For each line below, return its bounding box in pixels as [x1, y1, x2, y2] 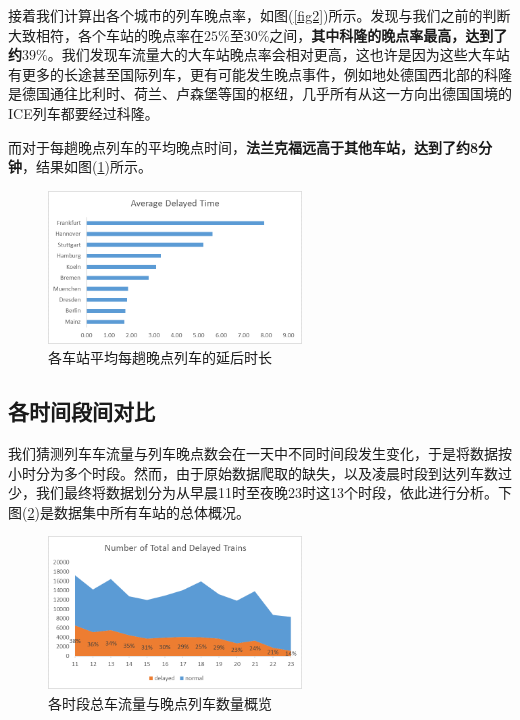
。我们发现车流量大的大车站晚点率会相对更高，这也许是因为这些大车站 [47, 44, 510, 65]
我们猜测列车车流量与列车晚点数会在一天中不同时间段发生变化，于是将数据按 [8, 443, 512, 464]
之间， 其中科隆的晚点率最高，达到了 [269, 24, 508, 45]
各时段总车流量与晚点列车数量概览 [48, 692, 272, 713]
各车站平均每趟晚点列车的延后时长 [48, 347, 272, 368]
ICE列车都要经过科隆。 [8, 102, 159, 123]
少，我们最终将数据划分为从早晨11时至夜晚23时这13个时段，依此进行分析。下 [8, 482, 512, 503]
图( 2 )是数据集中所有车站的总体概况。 [8, 501, 250, 522]
